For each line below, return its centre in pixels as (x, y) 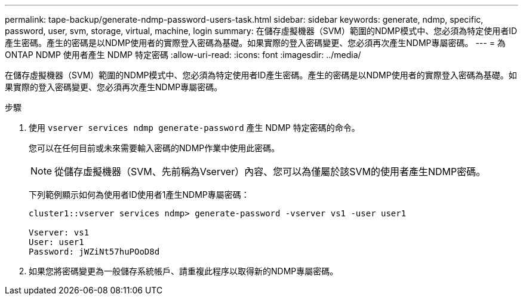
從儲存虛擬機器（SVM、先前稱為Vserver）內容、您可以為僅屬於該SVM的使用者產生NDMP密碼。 (270, 172)
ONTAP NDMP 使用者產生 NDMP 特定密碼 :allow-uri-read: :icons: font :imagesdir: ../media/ (183, 55)
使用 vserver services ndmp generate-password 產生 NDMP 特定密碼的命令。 (194, 128)
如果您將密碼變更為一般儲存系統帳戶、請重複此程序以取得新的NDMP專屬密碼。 (184, 271)
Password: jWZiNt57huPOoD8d (94, 252)
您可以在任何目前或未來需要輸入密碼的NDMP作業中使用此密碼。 (154, 148)
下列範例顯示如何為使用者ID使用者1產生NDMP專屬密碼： (139, 195)
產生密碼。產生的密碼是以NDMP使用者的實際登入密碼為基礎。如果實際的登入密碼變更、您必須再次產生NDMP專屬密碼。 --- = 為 (255, 43)
